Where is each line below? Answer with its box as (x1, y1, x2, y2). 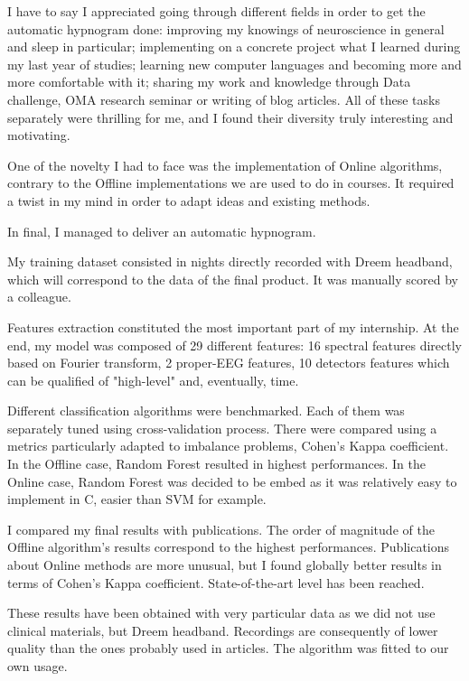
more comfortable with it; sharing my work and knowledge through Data (7, 72, 411, 91)
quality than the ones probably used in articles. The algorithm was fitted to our (7, 639, 449, 658)
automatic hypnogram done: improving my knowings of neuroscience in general (7, 19, 445, 38)
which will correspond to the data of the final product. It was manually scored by (7, 269, 458, 288)
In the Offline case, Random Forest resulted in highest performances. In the (7, 454, 426, 473)
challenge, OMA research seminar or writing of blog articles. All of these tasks (7, 89, 440, 108)
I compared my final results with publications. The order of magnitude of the (7, 519, 435, 538)
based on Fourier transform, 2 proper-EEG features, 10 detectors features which (7, 353, 450, 372)
